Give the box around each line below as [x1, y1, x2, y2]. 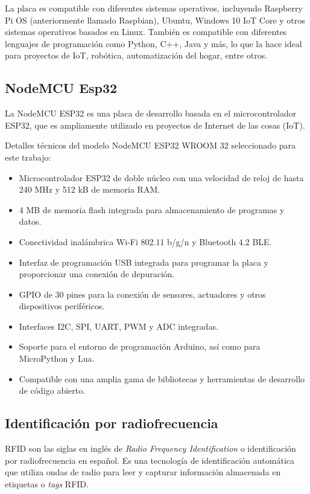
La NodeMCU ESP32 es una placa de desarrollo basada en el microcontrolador [5, 107, 297, 120]
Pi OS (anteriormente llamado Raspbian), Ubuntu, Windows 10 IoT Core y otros [5, 13, 305, 26]
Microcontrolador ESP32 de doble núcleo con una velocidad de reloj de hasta [19, 171, 304, 184]
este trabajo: [5, 150, 51, 163]
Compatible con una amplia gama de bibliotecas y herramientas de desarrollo [19, 372, 305, 385]
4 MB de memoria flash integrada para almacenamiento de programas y [19, 203, 285, 216]
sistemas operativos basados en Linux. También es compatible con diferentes [5, 25, 287, 38]
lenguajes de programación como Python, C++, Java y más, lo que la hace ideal [5, 37, 302, 50]
